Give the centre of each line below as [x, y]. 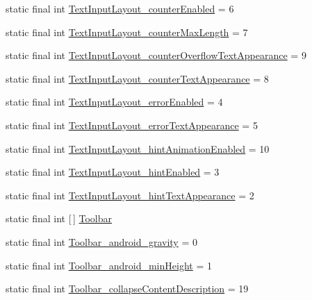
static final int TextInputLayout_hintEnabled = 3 [113, 172]
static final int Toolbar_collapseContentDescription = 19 [127, 289]
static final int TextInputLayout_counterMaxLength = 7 [127, 32]
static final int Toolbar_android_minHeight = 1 [109, 265]
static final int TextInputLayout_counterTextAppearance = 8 [137, 78]
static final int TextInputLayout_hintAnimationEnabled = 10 [138, 148]
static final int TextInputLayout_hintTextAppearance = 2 [130, 195]
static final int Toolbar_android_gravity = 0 [101, 241]
